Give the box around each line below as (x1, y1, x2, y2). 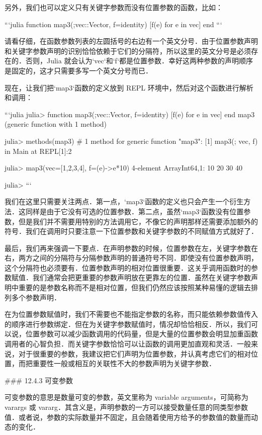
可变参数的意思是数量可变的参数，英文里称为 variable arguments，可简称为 (5, 392, 248, 402)
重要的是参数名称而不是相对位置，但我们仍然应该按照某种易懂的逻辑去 (18, 282, 251, 293)
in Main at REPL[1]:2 (5, 145, 72, 156)
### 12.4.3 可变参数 (5, 375, 73, 385)
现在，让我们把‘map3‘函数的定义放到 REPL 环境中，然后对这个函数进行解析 (5, 82, 253, 93)
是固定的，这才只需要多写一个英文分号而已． (5, 65, 152, 75)
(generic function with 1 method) (5, 119, 107, 129)
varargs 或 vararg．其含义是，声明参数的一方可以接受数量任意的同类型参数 (5, 402, 248, 412)
